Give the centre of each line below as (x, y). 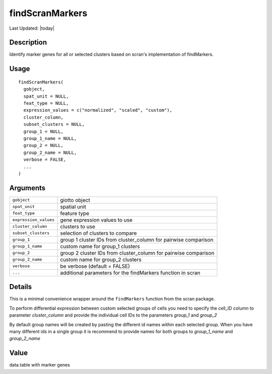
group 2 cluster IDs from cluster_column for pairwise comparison (137, 253)
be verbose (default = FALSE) (95, 266)
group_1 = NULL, (44, 131)
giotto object (75, 200)
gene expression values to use (96, 220)
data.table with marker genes (40, 365)
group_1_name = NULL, (50, 138)
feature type (75, 213)
